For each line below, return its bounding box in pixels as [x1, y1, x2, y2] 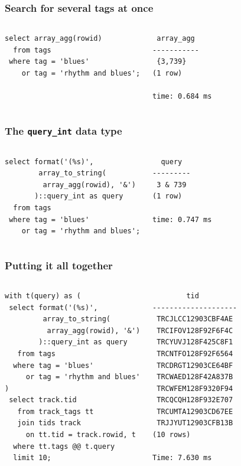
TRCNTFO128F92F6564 [157, 349, 233, 358]
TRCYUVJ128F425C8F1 [157, 338, 233, 347]
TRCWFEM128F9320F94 [157, 384, 233, 393]
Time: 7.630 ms [152, 454, 212, 462]
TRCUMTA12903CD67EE [157, 407, 233, 416]
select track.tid [9, 396, 77, 405]
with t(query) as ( [5, 291, 81, 300]
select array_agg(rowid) [5, 34, 102, 43]
